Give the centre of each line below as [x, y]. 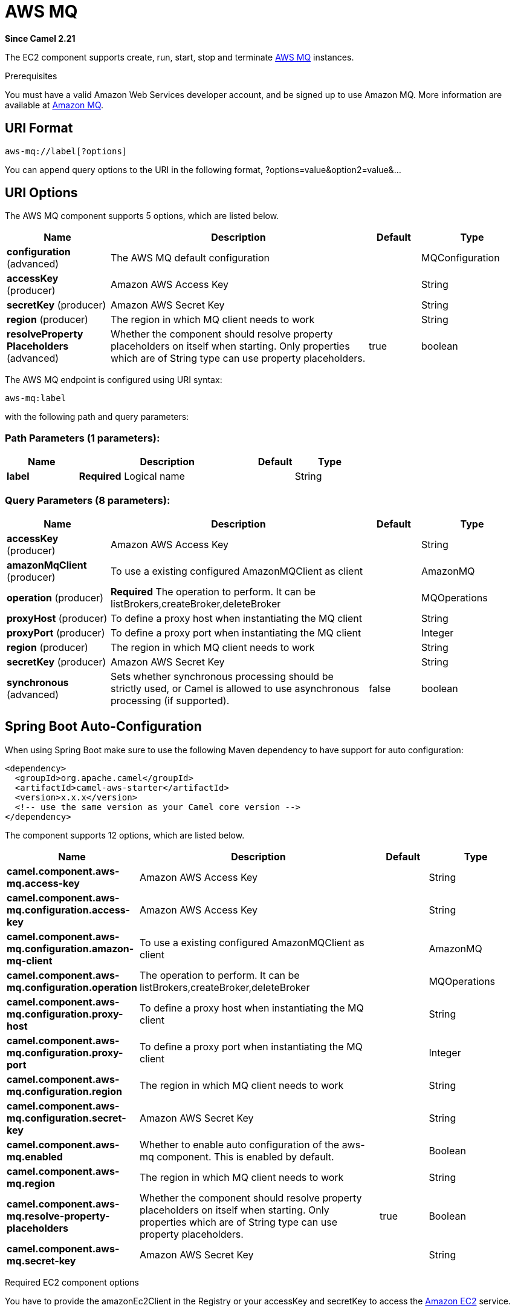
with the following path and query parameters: [97, 417]
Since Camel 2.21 [40, 38]
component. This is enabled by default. [245, 1156]
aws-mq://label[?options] [66, 151]
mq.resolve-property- [58, 1216]
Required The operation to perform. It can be [213, 591]
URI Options [41, 193]
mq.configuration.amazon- [70, 948]
